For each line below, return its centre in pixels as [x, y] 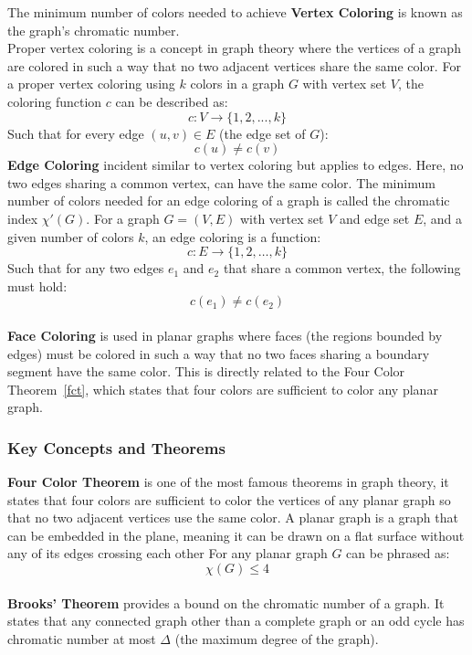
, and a [443, 218]
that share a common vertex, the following [342, 268]
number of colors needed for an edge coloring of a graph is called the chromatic [229, 201]
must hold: [37, 285]
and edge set [374, 218]
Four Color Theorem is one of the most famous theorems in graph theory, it [228, 482]
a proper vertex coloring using [91, 84]
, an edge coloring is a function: [233, 236]
